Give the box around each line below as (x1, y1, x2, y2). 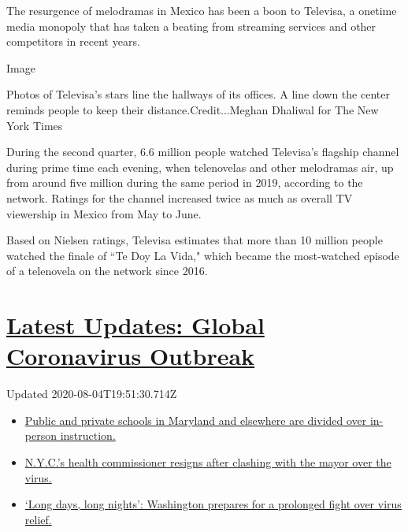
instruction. (60, 427, 116, 444)
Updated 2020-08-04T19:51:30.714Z (6, 385, 177, 402)
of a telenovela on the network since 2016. (6, 262, 208, 279)
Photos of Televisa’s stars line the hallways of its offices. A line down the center (6, 86, 390, 102)
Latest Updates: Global (6, 309, 265, 341)
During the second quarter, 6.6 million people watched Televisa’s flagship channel (6, 143, 399, 160)
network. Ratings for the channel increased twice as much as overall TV (6, 189, 353, 206)
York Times (6, 117, 63, 133)
